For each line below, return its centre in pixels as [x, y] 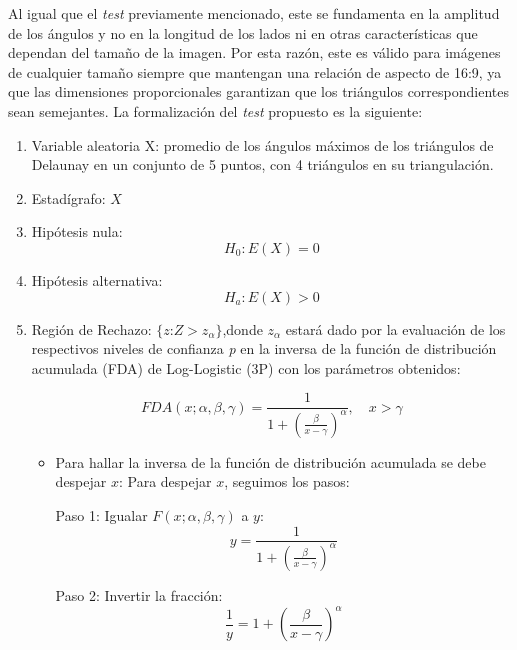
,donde [242, 328]
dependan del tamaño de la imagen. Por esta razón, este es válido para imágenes [254, 52]
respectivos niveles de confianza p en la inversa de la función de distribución [264, 348]
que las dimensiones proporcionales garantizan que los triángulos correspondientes [258, 91]
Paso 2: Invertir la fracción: [139, 594]
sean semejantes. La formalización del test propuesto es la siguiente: [215, 110]
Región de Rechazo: [91, 328]
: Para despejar [165, 481]
